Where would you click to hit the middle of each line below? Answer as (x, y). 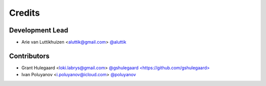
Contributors (29, 56)
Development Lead (39, 30)
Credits (25, 13)
